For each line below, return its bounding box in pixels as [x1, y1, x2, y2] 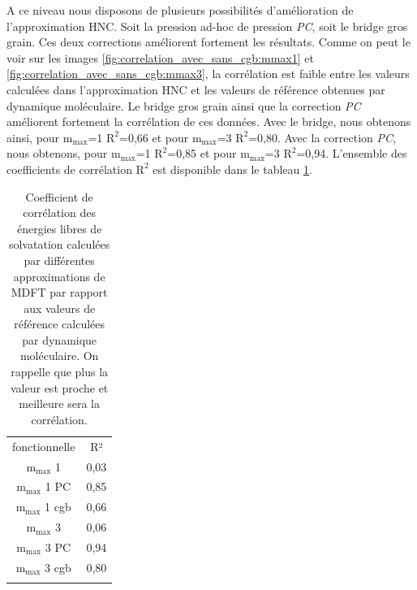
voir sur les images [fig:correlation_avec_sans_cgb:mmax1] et [6, 49, 314, 66]
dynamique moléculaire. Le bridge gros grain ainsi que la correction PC [6, 97, 361, 114]
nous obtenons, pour [6, 145, 108, 162]
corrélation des [23, 204, 96, 221]
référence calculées [14, 315, 105, 332]
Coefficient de [25, 188, 93, 205]
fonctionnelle [12, 437, 75, 454]
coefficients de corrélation [6, 160, 132, 177]
